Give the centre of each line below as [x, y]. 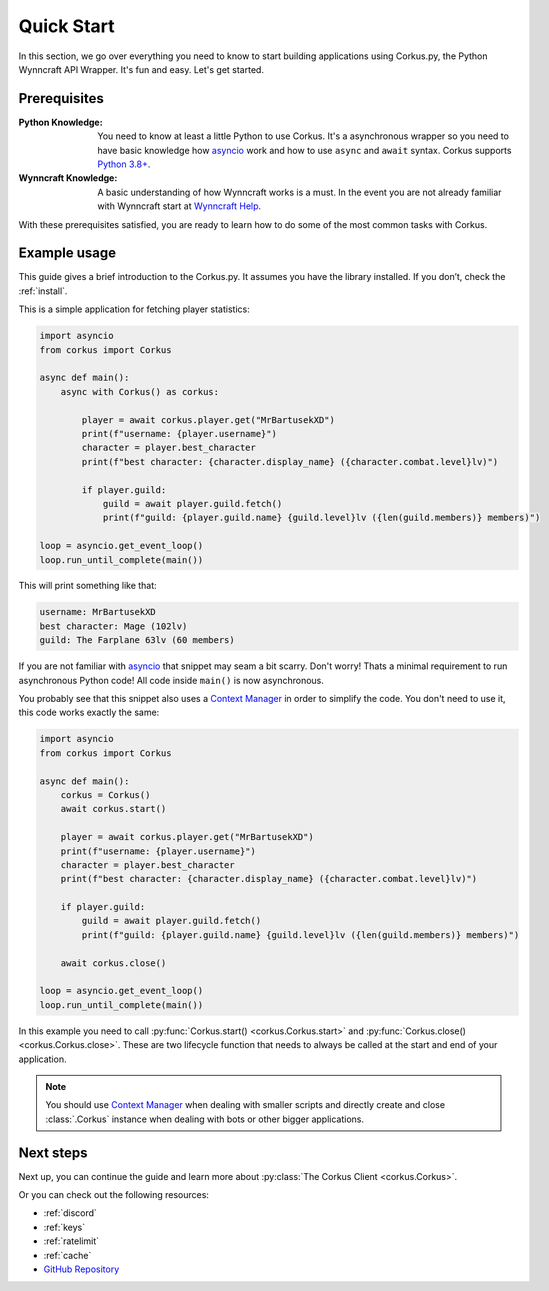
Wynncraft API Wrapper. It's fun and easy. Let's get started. [141, 69]
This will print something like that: [87, 586]
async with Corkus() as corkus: [140, 391]
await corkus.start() [113, 809]
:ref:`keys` [64, 1227]
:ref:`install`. [43, 291]
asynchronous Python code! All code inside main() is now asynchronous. [171, 680]
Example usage [67, 253]
